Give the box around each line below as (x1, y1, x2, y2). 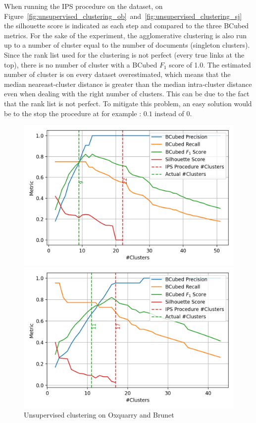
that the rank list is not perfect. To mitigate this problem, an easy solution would (4, 98, 252, 108)
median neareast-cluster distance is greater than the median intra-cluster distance (4, 78, 252, 89)
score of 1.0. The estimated (169, 59, 251, 70)
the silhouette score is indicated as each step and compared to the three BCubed (4, 20, 249, 31)
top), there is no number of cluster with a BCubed (4, 59, 157, 70)
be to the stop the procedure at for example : (4, 108, 142, 118)
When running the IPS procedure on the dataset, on (4, 1, 163, 11)
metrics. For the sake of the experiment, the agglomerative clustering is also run (4, 30, 247, 40)
